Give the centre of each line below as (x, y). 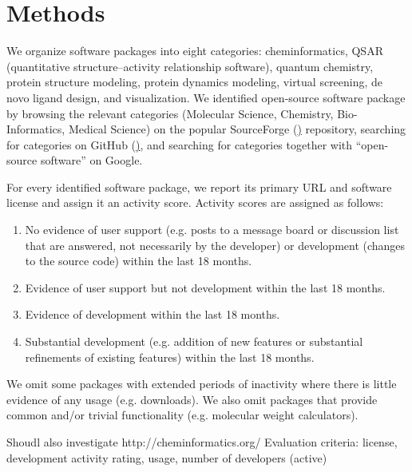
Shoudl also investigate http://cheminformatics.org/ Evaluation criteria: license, (202, 442)
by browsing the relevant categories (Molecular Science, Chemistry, (170, 113)
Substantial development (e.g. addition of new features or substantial (194, 341)
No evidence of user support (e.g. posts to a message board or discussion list (212, 230)
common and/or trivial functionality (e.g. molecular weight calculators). (182, 415)
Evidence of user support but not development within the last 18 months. (205, 287)
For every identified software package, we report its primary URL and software (199, 186)
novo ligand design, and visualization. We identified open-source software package (206, 97)
